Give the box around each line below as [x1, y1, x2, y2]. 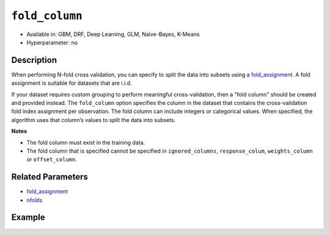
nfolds [26, 196, 43, 204]
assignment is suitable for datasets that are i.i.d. [11, 79, 132, 87]
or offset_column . [26, 156, 78, 163]
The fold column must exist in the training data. [26, 139, 145, 146]
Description [11, 55, 57, 65]
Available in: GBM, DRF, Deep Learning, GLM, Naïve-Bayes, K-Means [26, 31, 200, 38]
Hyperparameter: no [26, 38, 78, 46]
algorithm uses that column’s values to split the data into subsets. [11, 116, 176, 123]
